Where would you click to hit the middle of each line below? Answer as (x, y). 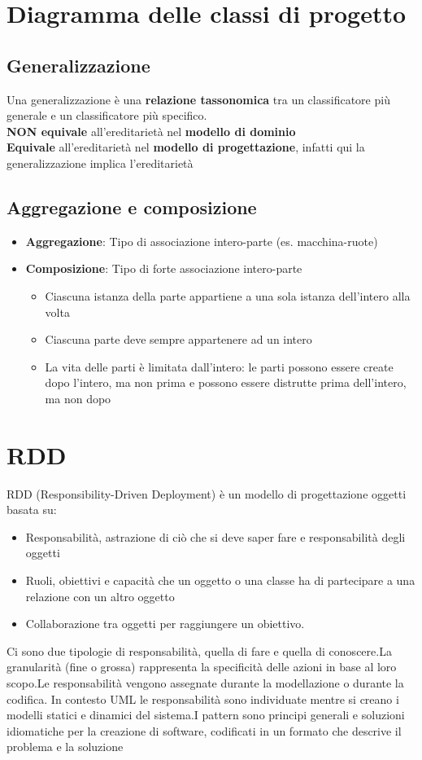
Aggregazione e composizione (132, 206)
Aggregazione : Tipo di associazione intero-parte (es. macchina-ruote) (202, 241)
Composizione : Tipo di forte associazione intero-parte (164, 268)
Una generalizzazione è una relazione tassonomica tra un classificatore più (198, 99)
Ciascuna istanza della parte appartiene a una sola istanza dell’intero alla (228, 295)
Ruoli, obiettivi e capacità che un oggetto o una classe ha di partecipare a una (220, 580)
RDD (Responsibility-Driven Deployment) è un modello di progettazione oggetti (207, 493)
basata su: (32, 510)
